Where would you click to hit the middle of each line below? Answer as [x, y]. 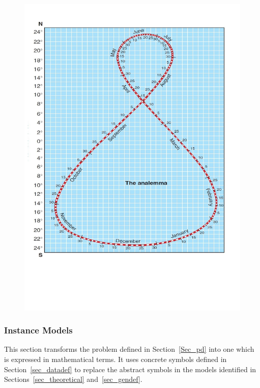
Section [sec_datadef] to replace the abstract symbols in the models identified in [130, 369]
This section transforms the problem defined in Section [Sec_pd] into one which [129, 349]
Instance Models [38, 330]
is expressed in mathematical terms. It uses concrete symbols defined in [115, 359]
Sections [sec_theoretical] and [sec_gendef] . [73, 379]
